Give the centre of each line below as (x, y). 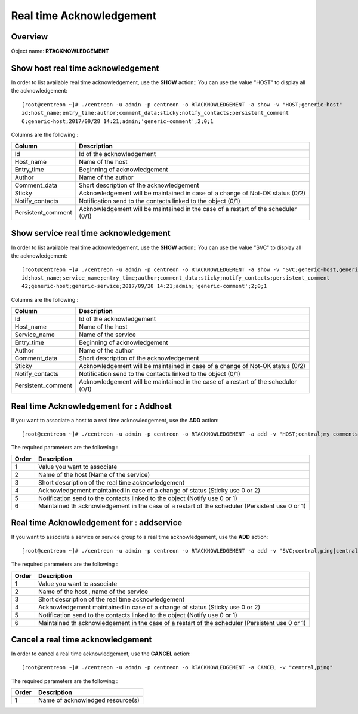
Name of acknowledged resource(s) (89, 700)
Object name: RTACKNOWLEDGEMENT (60, 51)
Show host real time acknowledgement (85, 68)
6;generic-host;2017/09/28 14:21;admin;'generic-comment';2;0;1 (118, 121)
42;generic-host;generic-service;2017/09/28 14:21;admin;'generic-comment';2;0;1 (144, 286)
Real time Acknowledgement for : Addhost (92, 406)
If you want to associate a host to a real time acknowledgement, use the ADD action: (115, 420)
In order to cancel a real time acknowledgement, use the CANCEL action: (101, 654)
